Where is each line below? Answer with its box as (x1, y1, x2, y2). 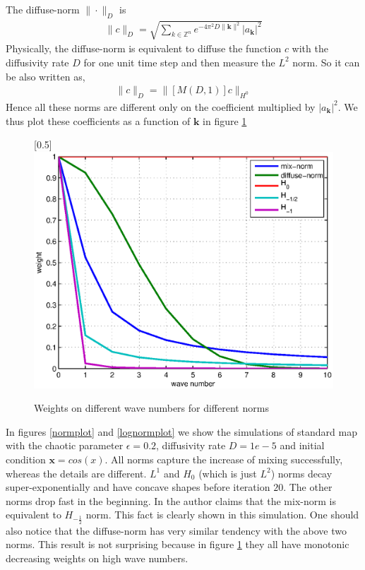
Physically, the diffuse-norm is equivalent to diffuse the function (6, 41, 282, 56)
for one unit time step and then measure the (83, 54, 275, 69)
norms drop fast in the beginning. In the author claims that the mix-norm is (6, 493, 336, 508)
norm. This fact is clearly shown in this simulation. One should (85, 507, 359, 522)
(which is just (198, 465, 257, 480)
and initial (280, 438, 325, 453)
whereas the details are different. (6, 465, 147, 480)
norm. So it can (292, 54, 360, 69)
